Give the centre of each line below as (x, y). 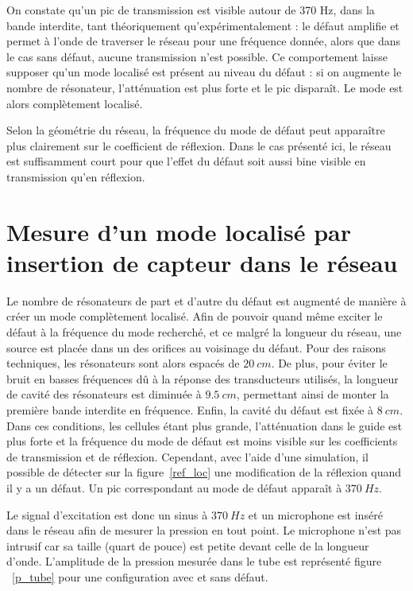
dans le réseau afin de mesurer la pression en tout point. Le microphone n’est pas (204, 530)
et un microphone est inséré (315, 514)
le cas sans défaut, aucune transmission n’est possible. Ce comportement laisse (197, 56)
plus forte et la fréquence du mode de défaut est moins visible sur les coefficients (202, 441)
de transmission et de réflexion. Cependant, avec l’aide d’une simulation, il (187, 456)
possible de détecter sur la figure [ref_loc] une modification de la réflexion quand (204, 472)
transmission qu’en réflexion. (76, 176)
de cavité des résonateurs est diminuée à (104, 394)
